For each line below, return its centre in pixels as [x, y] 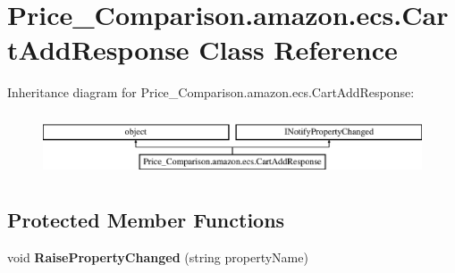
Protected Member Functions [146, 220]
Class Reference [298, 50]
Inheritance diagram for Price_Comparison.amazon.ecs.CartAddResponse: [211, 92]
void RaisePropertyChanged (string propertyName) [158, 257]
